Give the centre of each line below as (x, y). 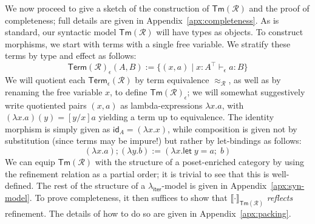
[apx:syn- (288, 185)
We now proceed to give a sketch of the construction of (107, 8)
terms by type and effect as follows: (71, 56)
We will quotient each (45, 80)
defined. (19, 185)
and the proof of (279, 8)
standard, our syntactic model (61, 32)
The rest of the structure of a (91, 185)
